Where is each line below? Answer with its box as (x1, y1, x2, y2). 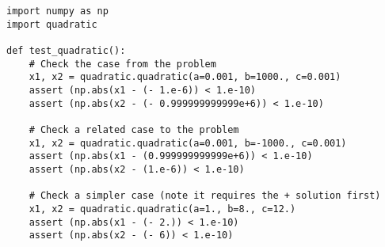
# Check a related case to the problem (29, 123, 239, 135)
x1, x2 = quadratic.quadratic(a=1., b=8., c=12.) (29, 203, 296, 215)
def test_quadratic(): (6, 44, 126, 56)
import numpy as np (6, 6, 109, 17)
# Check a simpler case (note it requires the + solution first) (29, 190, 381, 202)
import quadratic (6, 18, 97, 30)
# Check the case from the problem (29, 58, 216, 70)
